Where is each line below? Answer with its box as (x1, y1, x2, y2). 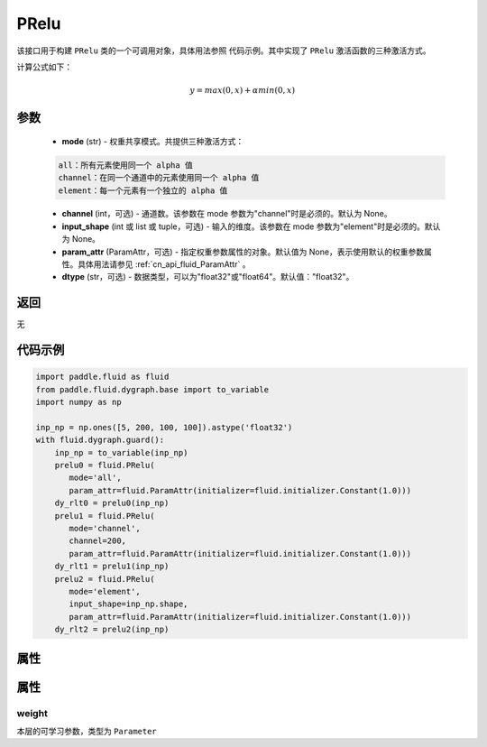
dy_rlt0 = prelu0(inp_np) (54, 498, 170, 509)
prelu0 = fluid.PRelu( (54, 460, 155, 471)
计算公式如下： (16, 61, 72, 72)
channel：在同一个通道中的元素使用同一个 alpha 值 (58, 172, 260, 183)
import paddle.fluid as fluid (35, 372, 170, 383)
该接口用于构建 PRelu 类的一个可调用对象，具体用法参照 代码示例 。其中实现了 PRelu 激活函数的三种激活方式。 (16, 45, 431, 56)
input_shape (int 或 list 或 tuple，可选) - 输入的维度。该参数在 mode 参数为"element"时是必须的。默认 (61, 221, 441, 232)
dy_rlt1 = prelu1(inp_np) (54, 561, 170, 572)
